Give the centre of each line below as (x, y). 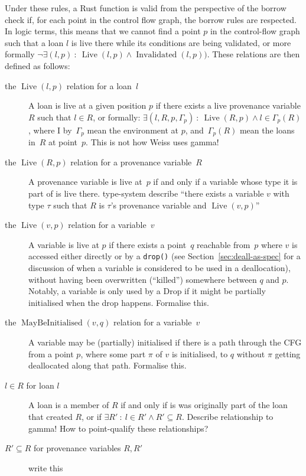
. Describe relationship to (227, 416)
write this (46, 467)
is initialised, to (200, 353)
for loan (40, 385)
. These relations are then (253, 54)
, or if (92, 416)
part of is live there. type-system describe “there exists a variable (146, 193)
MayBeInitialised (52, 323)
